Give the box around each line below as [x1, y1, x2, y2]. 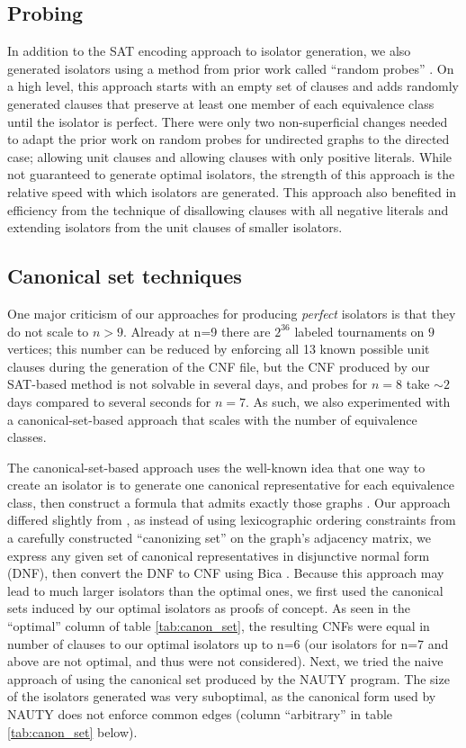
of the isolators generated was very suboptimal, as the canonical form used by [7, 687, 436, 706]
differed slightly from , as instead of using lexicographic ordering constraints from [7, 510, 456, 529]
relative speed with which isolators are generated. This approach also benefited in [7, 182, 457, 201]
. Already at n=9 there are [123, 321, 271, 340]
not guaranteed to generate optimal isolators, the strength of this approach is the [7, 165, 455, 184]
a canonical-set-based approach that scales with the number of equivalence [7, 410, 417, 428]
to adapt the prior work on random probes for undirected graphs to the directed [7, 130, 450, 149]
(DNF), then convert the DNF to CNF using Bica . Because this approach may [7, 563, 444, 582]
